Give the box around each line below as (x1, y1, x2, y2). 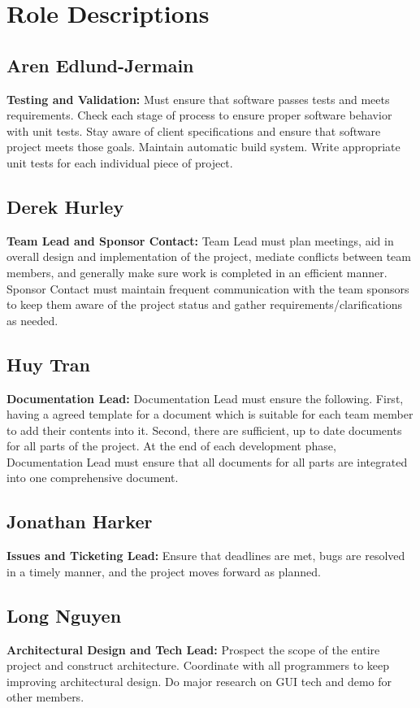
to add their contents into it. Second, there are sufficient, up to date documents (6, 421, 402, 438)
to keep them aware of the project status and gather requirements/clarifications (6, 296, 403, 313)
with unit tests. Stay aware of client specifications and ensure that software (6, 122, 381, 139)
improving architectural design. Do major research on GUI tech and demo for (6, 672, 392, 689)
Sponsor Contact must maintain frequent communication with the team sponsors (6, 280, 409, 297)
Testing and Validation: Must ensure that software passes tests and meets (6, 90, 390, 107)
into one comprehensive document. (6, 469, 179, 486)
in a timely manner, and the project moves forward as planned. (6, 562, 321, 580)
